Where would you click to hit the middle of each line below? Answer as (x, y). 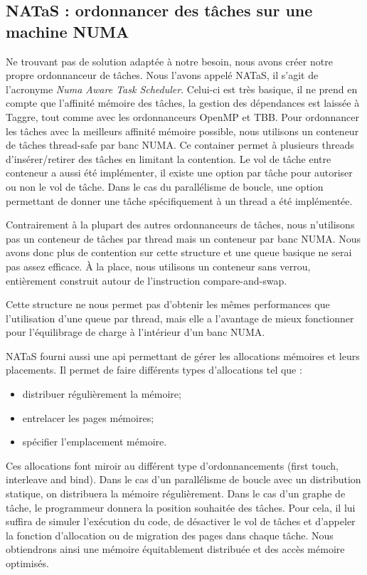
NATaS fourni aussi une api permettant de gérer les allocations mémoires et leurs (183, 355)
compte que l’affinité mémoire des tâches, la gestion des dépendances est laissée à (183, 103)
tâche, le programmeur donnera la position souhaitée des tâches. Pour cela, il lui (181, 507)
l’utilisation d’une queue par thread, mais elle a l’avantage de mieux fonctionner (180, 318)
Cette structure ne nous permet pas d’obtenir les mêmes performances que (168, 304)
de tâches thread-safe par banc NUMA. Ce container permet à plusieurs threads (180, 145)
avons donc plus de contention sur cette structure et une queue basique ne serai (179, 252)
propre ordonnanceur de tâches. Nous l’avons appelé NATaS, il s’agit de (162, 75)
